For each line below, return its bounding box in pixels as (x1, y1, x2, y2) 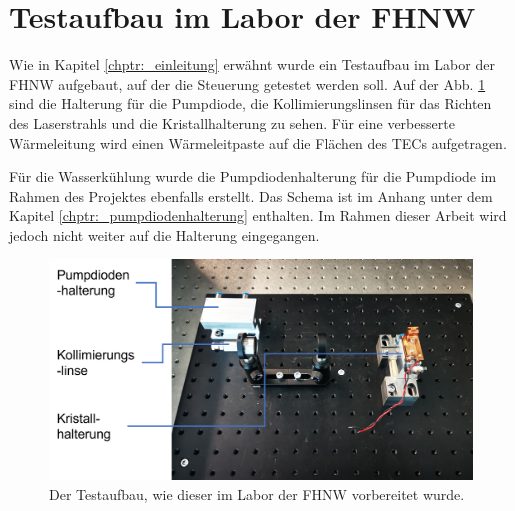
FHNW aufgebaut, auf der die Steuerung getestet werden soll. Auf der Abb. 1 (9, 73, 486, 94)
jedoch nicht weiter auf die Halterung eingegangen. (9, 224, 320, 245)
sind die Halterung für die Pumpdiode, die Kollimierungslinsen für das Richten (9, 93, 492, 114)
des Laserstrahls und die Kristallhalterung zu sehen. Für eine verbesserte (9, 112, 455, 133)
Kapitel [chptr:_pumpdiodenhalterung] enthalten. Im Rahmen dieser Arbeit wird (9, 205, 507, 226)
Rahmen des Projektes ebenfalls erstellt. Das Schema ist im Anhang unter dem (9, 185, 493, 206)
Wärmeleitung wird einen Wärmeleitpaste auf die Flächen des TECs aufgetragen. (9, 132, 507, 153)
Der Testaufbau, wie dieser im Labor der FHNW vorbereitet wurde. (49, 483, 465, 504)
